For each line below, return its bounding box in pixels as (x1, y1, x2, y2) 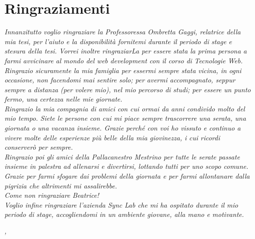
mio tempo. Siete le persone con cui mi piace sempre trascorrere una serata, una (4, 113, 246, 123)
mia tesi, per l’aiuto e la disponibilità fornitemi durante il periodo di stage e (4, 36, 232, 46)
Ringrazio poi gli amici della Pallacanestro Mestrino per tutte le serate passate (4, 151, 240, 161)
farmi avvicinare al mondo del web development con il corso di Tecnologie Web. (4, 55, 243, 65)
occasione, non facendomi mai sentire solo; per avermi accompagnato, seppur (4, 75, 235, 85)
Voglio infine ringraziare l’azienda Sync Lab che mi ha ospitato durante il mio (4, 199, 238, 210)
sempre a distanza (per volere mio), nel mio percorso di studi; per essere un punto (4, 84, 251, 94)
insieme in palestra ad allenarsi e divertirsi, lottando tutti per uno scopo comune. (4, 161, 249, 171)
